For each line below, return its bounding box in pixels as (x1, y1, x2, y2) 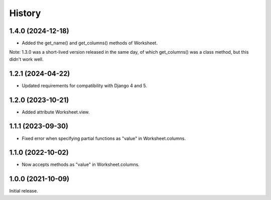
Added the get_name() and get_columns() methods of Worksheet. (22, 40, 158, 46)
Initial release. (9, 188, 38, 194)
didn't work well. (9, 56, 44, 62)
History (9, 8, 41, 19)
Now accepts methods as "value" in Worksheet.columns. (22, 161, 140, 168)
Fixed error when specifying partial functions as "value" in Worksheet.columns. (22, 135, 186, 141)
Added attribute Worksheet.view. (22, 109, 90, 115)
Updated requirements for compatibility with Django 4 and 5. (22, 82, 148, 88)
